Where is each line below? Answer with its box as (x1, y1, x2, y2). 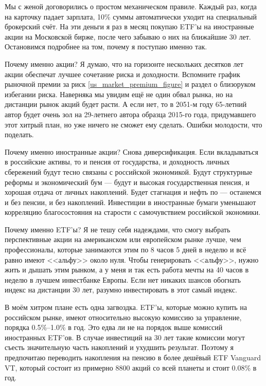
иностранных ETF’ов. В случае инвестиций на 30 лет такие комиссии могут (5, 332, 245, 342)
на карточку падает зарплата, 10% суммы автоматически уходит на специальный (5, 11, 257, 22)
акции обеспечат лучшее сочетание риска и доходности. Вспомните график (5, 68, 240, 79)
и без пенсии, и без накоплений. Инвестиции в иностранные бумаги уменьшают (5, 196, 256, 207)
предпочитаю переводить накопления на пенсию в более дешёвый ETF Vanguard (5, 352, 261, 362)
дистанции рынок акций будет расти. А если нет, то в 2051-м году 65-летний (5, 99, 247, 109)
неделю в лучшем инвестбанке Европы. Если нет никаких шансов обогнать (5, 274, 241, 285)
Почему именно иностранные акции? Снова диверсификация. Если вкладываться (5, 146, 258, 157)
